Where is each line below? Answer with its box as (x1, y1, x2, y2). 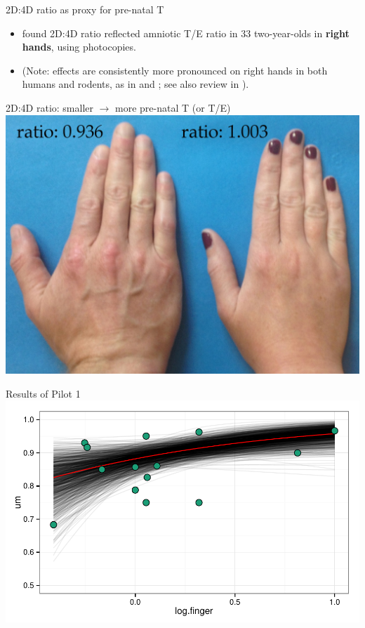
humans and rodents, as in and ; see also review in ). (22, 77, 249, 91)
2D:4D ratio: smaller (6, 100, 93, 115)
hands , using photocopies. (22, 39, 136, 54)
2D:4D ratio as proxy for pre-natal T (6, 2, 164, 16)
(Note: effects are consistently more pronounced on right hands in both (22, 63, 328, 77)
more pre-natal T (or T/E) (115, 100, 231, 115)
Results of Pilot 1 (6, 386, 81, 400)
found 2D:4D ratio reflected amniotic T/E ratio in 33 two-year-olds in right (22, 25, 350, 40)
